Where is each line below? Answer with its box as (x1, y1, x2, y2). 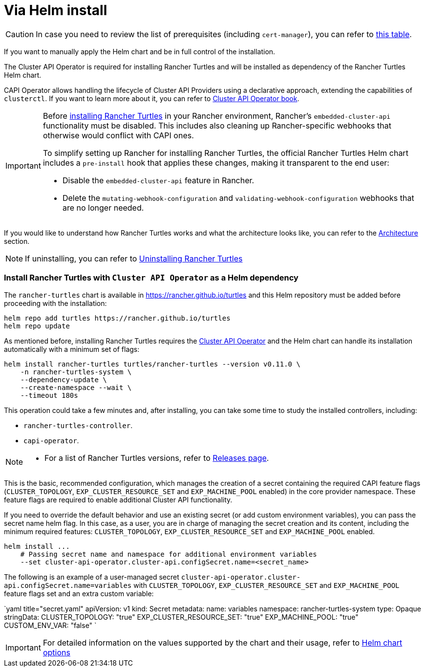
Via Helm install (4, 2, 107, 19)
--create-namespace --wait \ (20, 383, 132, 391)
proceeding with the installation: (4, 299, 107, 307)
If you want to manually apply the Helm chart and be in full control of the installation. (4, 47, 276, 56)
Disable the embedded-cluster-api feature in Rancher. (62, 175, 255, 185)
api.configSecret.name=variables (4, 581, 132, 589)
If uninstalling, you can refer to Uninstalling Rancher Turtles (25, 253, 243, 263)
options (42, 647, 70, 657)
